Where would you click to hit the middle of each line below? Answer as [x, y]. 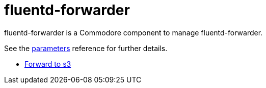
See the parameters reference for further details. [86, 48]
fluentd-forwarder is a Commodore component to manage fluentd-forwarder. [134, 32]
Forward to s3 [48, 64]
